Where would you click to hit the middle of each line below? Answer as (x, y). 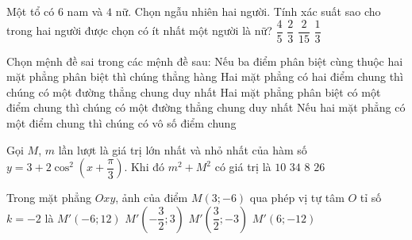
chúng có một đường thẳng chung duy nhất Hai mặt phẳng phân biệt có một (194, 91)
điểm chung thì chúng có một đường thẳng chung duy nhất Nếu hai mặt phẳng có (206, 107)
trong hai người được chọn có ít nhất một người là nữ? (139, 30)
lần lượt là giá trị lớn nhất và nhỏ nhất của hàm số (183, 149)
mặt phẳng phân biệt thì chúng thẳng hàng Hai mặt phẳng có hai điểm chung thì (205, 76)
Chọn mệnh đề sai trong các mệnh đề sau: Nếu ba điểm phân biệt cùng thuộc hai (205, 61)
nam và (85, 11)
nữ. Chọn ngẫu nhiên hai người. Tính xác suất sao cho (248, 11)
